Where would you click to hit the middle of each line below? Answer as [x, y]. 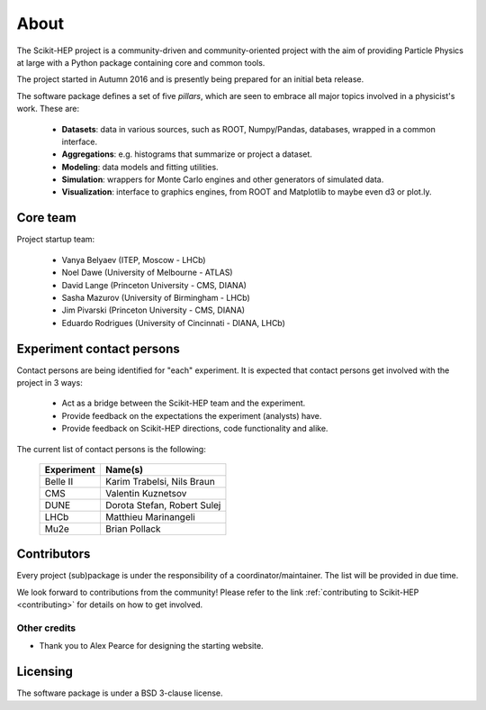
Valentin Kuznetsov [146, 493]
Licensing [45, 672]
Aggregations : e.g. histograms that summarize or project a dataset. [187, 154]
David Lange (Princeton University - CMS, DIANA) [154, 285]
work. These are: [48, 109]
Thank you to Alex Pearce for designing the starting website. [152, 646]
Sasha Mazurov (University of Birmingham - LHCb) [156, 297]
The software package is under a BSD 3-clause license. [120, 693]
